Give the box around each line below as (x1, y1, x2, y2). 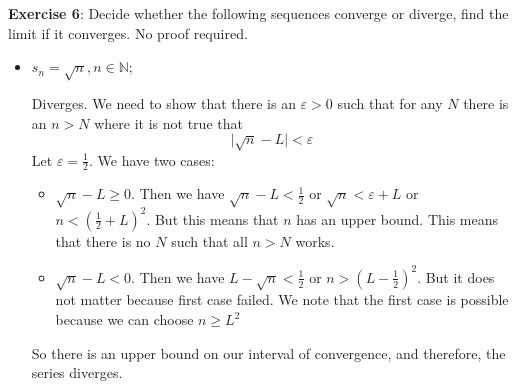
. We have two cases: (88, 149, 215, 170)
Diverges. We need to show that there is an (31, 92, 296, 113)
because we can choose (55, 309, 194, 330)
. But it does (417, 266, 495, 287)
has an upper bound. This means (296, 208, 499, 229)
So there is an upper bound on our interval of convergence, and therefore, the (31, 342, 506, 363)
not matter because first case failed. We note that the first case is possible (55, 289, 509, 310)
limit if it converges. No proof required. (8, 22, 248, 43)
